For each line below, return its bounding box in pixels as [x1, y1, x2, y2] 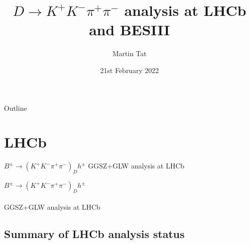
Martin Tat [112, 48, 147, 59]
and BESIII [89, 19, 170, 40]
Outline [4, 102, 27, 113]
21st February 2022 [100, 65, 159, 75]
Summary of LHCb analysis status [4, 226, 185, 242]
